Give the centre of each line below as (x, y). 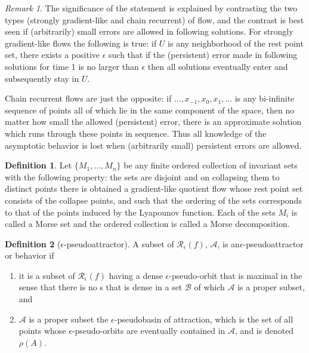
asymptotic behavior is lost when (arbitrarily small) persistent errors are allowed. (153, 145)
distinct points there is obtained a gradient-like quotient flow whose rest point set (154, 188)
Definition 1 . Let (38, 165)
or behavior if (30, 255)
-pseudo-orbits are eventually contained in (149, 331)
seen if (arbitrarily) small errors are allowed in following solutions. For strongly (149, 31)
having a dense (136, 275)
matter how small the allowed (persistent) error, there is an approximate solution (153, 122)
